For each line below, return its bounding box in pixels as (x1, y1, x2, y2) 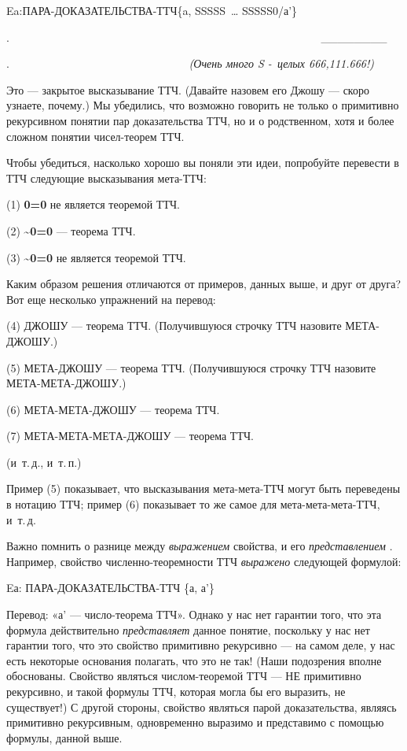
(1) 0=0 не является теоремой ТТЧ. (6, 196, 180, 213)
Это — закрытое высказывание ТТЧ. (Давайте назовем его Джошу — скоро (6, 81, 369, 98)
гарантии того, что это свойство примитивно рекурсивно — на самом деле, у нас (6, 637, 395, 653)
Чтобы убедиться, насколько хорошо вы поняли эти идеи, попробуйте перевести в (6, 154, 399, 171)
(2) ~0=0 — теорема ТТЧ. (6, 222, 136, 239)
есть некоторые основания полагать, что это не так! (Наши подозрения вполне (6, 652, 382, 668)
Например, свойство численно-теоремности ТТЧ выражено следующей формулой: (6, 553, 401, 569)
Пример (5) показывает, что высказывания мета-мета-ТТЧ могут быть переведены (6, 480, 401, 497)
